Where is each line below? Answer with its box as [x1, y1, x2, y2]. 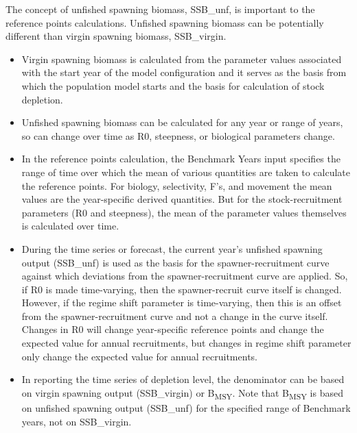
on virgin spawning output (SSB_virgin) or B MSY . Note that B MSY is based [21, 385, 343, 401]
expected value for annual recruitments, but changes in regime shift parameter [21, 336, 352, 350]
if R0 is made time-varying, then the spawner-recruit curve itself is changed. [21, 282, 342, 296]
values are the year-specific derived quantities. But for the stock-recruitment [21, 192, 343, 206]
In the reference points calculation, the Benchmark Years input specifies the [21, 151, 341, 166]
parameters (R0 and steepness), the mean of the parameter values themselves [21, 205, 347, 219]
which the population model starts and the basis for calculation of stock [21, 78, 325, 92]
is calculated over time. [21, 219, 119, 233]
